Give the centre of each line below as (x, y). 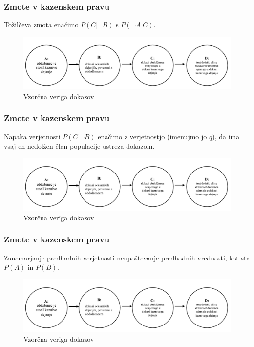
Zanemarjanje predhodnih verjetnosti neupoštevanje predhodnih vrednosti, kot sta (127, 257)
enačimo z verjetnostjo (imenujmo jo (152, 136)
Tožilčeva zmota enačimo (41, 25)
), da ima (226, 136)
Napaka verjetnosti (32, 136)
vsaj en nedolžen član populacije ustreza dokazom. (79, 146)
